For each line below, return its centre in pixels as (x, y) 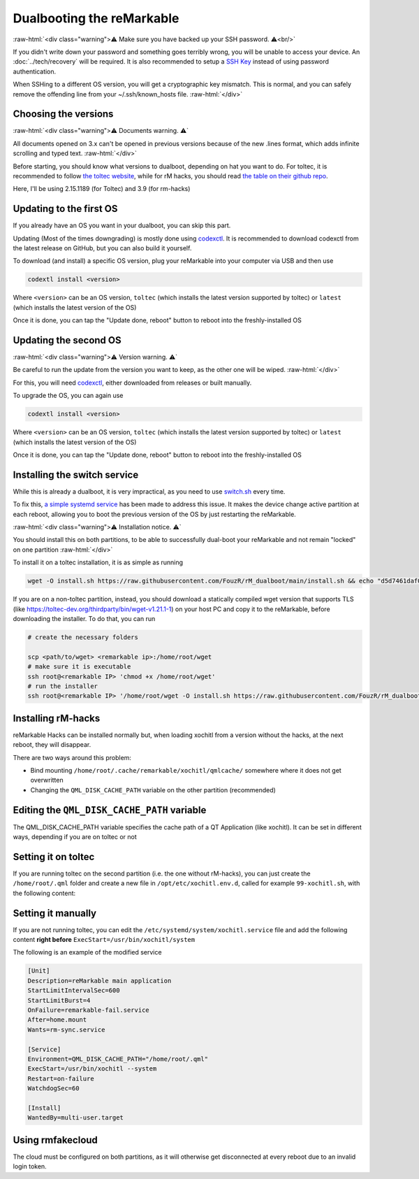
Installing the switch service (76, 474)
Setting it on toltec (54, 857)
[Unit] (39, 971)
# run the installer (63, 686)
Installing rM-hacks (57, 718)
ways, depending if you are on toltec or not (75, 837)
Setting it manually (55, 913)
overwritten (47, 780)
